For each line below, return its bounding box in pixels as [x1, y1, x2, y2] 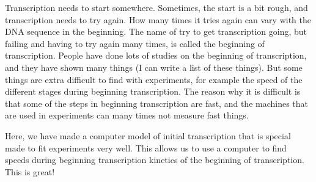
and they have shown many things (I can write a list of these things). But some [5, 60, 303, 73]
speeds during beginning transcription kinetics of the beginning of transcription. [5, 153, 304, 166]
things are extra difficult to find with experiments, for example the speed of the [5, 73, 303, 86]
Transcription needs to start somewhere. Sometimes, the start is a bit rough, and [5, 1, 308, 13]
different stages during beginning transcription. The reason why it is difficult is [5, 85, 301, 98]
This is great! [5, 165, 55, 178]
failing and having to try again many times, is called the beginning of [5, 37, 265, 49]
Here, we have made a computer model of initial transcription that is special [5, 129, 291, 142]
